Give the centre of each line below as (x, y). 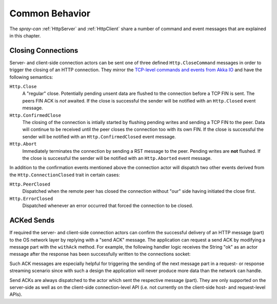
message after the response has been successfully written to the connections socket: (100, 254)
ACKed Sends (32, 220)
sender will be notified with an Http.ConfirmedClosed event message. (99, 136)
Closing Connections (44, 50)
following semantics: (31, 77)
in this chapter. (25, 35)
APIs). (16, 294)
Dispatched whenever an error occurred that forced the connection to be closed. (108, 206)
